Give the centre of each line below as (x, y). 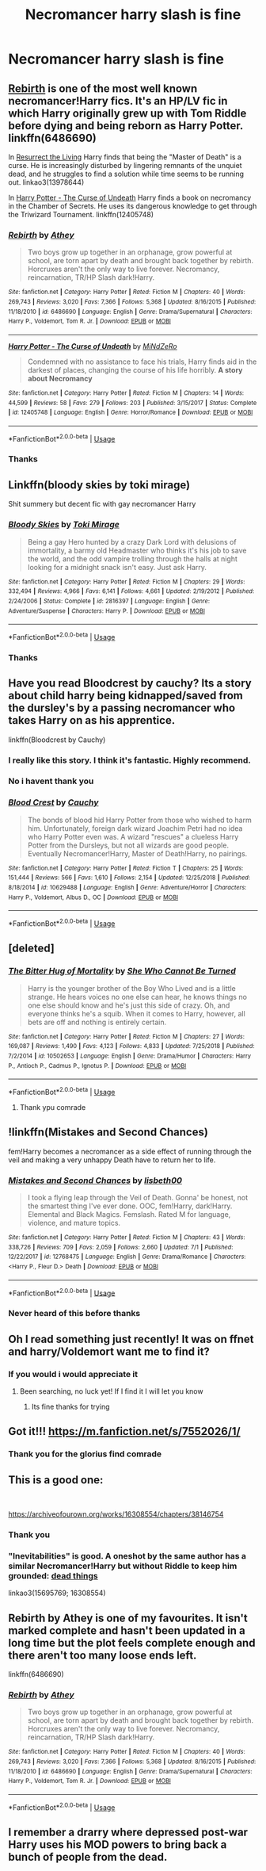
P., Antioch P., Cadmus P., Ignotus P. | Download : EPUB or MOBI (97, 1066)
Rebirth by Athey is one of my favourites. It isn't (128, 1618)
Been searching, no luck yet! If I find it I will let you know (111, 1391)
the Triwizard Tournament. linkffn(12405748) (81, 214)
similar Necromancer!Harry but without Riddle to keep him (123, 1566)
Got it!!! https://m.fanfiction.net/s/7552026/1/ (124, 1431)
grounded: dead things (53, 1575)
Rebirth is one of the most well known (103, 88)
